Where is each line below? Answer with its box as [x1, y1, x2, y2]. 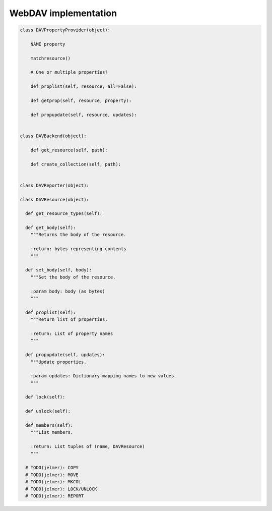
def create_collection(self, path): [30, 161, 121, 167]
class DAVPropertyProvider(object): [20, 27, 111, 33]
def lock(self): [25, 394, 65, 400]
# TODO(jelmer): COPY [25, 465, 79, 471]
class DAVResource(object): [20, 197, 89, 202]
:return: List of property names [30, 330, 113, 336]
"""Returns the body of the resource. [30, 232, 126, 238]
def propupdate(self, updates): [25, 352, 105, 358]
